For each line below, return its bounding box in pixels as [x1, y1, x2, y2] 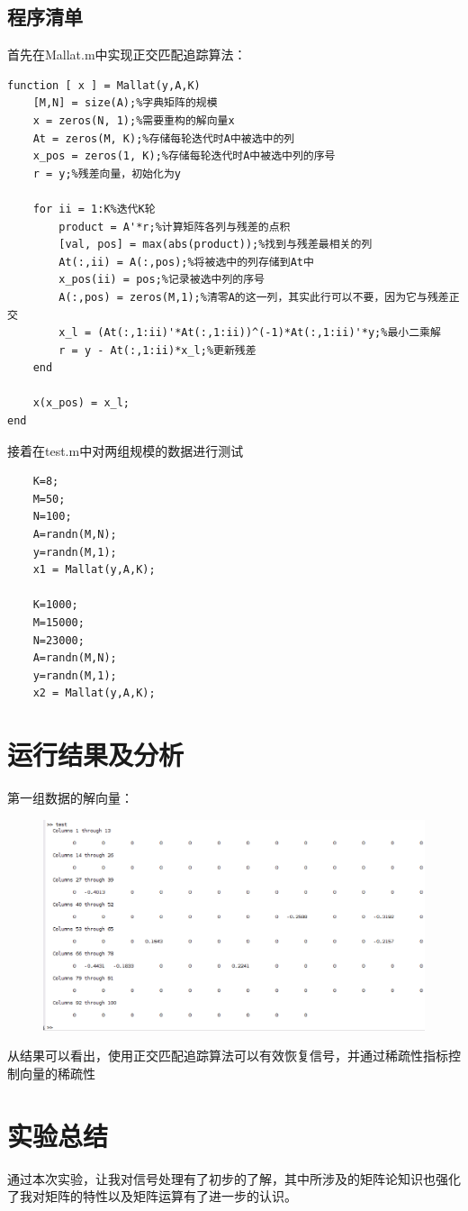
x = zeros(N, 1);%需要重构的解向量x [32, 114, 235, 127]
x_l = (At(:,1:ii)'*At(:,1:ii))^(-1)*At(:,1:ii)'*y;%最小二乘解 [58, 326, 441, 340]
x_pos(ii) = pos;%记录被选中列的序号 [58, 273, 265, 287]
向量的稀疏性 [19, 1063, 95, 1082]
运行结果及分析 [7, 736, 184, 773]
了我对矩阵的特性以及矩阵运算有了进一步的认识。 [7, 1187, 297, 1206]
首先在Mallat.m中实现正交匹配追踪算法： [7, 45, 247, 64]
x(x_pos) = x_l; [32, 396, 130, 410]
